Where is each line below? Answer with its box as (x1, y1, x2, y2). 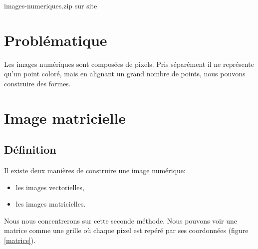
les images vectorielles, (15, 182, 84, 192)
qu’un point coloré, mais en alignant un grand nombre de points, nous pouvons (4, 68, 246, 79)
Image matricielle (4, 107, 126, 128)
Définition (4, 142, 56, 157)
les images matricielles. (15, 199, 86, 209)
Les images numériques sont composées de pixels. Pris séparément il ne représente (4, 58, 254, 69)
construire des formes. (4, 78, 71, 88)
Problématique (4, 29, 107, 50)
